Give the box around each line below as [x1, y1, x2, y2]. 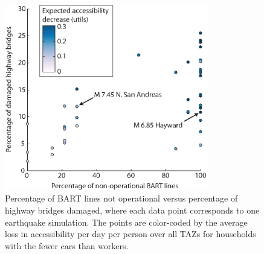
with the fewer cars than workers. [5, 239, 129, 252]
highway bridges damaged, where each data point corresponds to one [5, 204, 260, 217]
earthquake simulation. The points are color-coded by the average [5, 215, 248, 228]
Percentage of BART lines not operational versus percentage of [5, 192, 238, 205]
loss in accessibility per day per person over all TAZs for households [5, 227, 256, 240]
